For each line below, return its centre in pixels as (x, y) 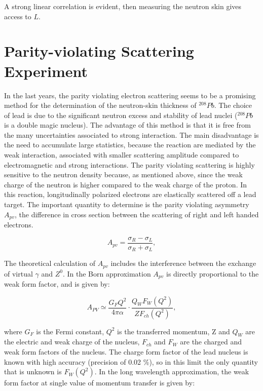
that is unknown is (33, 372)
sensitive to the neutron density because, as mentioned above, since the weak (124, 174)
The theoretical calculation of (50, 263)
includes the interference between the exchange (183, 263)
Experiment (46, 71)
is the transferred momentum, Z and (174, 331)
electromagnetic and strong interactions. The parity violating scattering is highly (129, 164)
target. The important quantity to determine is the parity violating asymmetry (127, 204)
